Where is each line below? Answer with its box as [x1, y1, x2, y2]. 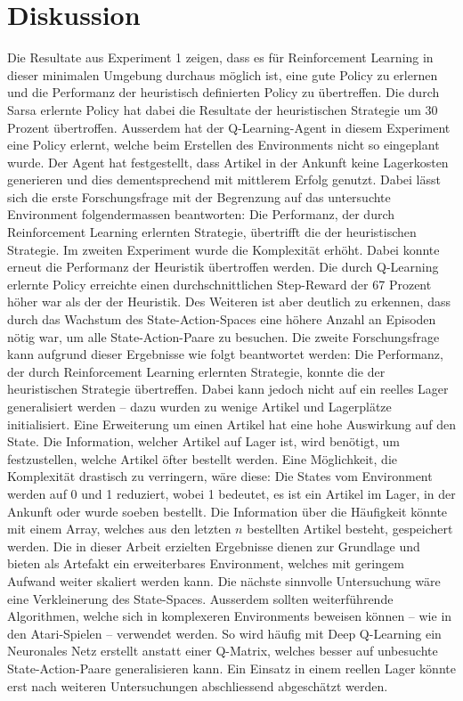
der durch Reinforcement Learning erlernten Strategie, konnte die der [7, 362, 386, 380]
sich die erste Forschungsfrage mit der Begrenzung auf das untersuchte [7, 187, 391, 206]
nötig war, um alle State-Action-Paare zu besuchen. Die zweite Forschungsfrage [7, 327, 440, 346]
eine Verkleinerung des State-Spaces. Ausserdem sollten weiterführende [7, 589, 394, 607]
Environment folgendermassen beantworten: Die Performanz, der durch [7, 205, 395, 224]
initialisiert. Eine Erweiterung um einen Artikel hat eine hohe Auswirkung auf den [7, 414, 457, 433]
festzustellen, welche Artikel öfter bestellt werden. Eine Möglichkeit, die [7, 449, 398, 468]
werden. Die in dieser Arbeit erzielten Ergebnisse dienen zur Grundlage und [7, 536, 420, 555]
